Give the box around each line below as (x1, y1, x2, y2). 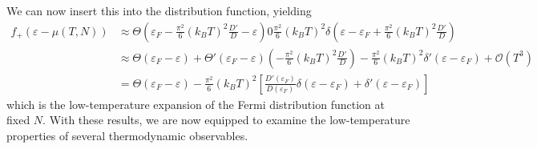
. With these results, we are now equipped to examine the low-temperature (42, 111, 410, 128)
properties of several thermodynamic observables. (6, 127, 248, 143)
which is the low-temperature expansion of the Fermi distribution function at (6, 95, 385, 112)
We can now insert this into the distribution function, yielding (6, 2, 312, 18)
